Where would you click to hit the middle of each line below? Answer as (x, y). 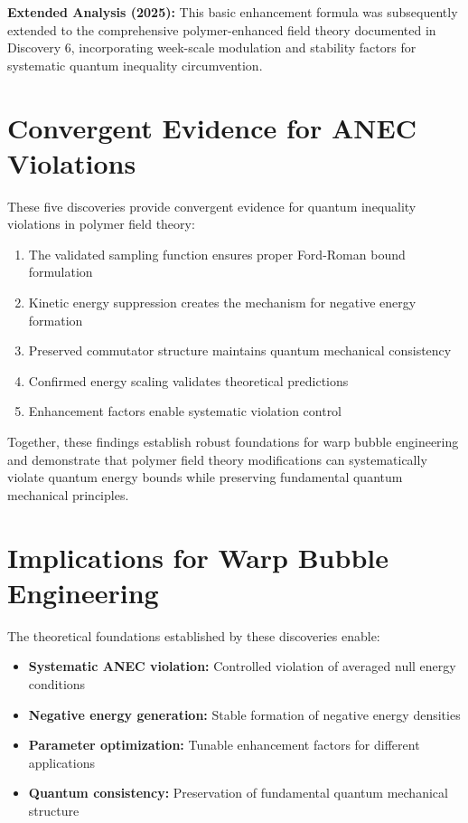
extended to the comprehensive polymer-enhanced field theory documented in (222, 29)
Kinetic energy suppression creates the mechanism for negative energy (222, 303)
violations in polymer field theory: (101, 224)
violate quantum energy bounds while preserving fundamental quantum (205, 477)
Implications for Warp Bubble (198, 557)
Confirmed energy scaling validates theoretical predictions (188, 380)
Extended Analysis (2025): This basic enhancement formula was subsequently (233, 12)
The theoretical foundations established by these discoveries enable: (194, 635)
